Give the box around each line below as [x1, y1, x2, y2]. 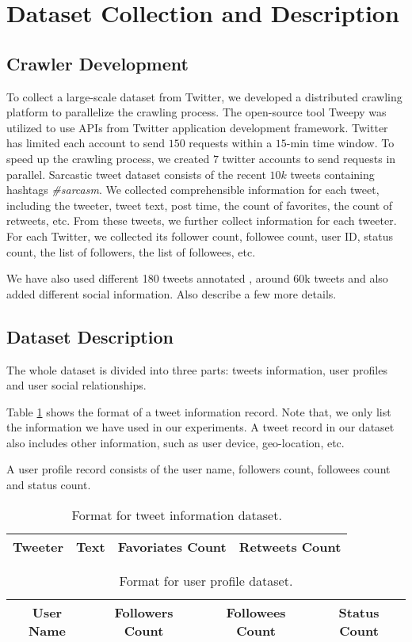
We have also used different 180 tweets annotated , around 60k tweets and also [6, 270, 388, 287]
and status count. [6, 477, 91, 493]
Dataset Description [6, 324, 174, 348]
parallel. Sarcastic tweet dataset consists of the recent [6, 165, 266, 182]
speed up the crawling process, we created [6, 150, 210, 166]
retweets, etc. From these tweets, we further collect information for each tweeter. [6, 212, 397, 229]
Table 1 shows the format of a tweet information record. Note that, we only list [6, 403, 391, 420]
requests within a [189, 135, 273, 151]
